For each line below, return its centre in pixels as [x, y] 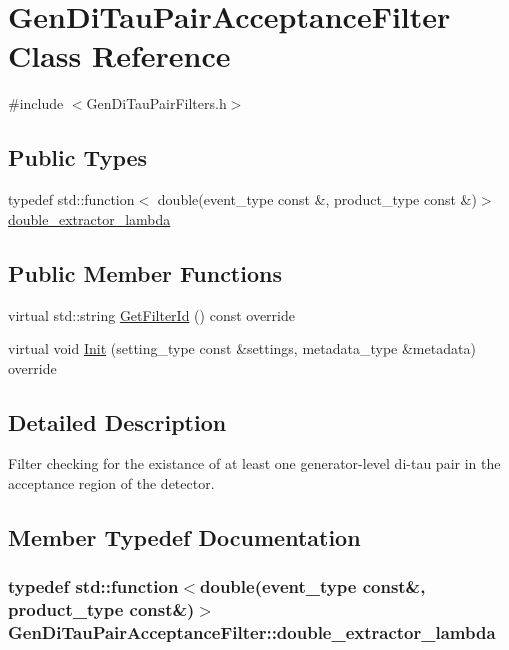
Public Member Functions [145, 272]
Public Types [78, 157]
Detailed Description [117, 421]
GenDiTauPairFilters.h [156, 103]
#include [36, 103]
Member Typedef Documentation [184, 537]
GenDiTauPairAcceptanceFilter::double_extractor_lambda [252, 632]
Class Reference [119, 55]
